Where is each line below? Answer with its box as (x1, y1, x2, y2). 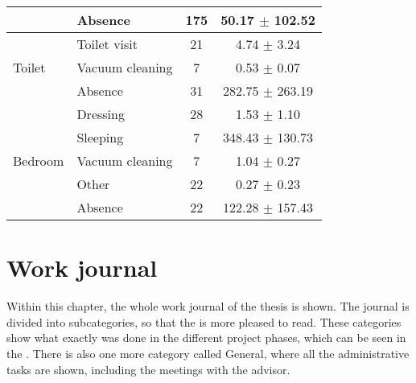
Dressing (76, 105, 125, 123)
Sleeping (76, 128, 124, 146)
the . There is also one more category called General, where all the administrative (6, 344, 410, 361)
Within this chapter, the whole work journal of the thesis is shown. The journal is (6, 298, 410, 315)
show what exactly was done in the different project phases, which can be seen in (6, 329, 406, 346)
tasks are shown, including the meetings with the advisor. (6, 360, 290, 377)
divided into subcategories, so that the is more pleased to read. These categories (6, 313, 402, 330)
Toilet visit (76, 35, 138, 53)
